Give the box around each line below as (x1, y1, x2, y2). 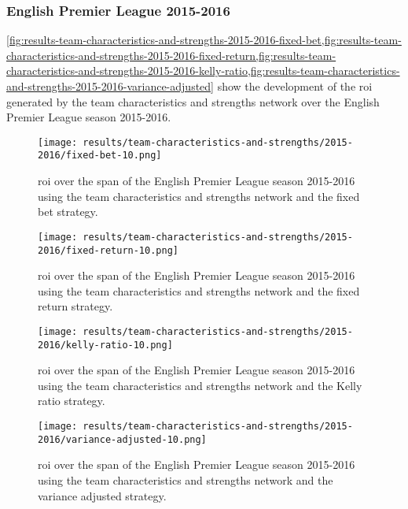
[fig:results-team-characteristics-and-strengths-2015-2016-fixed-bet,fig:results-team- (6, 32, 402, 48)
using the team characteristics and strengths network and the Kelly (38, 377, 362, 393)
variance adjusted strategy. (38, 487, 167, 503)
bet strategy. (38, 203, 98, 220)
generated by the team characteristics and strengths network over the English (6, 93, 380, 110)
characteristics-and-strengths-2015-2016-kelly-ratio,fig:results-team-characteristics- (6, 62, 400, 79)
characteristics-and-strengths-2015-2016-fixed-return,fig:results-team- (6, 46, 336, 63)
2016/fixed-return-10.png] (38, 244, 178, 256)
